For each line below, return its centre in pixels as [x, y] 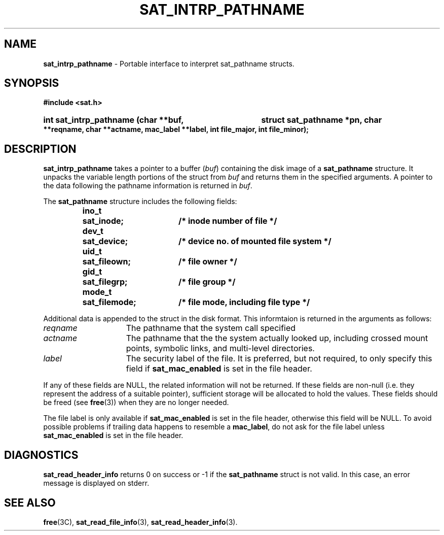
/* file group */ [207, 282]
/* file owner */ [208, 262]
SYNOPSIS [32, 83]
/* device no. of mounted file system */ [255, 241]
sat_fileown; [106, 262]
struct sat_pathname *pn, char [322, 120]
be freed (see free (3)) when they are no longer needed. [136, 403]
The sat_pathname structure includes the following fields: [140, 202]
